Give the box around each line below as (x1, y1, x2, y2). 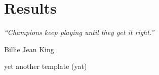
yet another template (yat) (4, 61, 87, 71)
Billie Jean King (4, 44, 54, 54)
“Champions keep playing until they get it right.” (4, 27, 154, 37)
